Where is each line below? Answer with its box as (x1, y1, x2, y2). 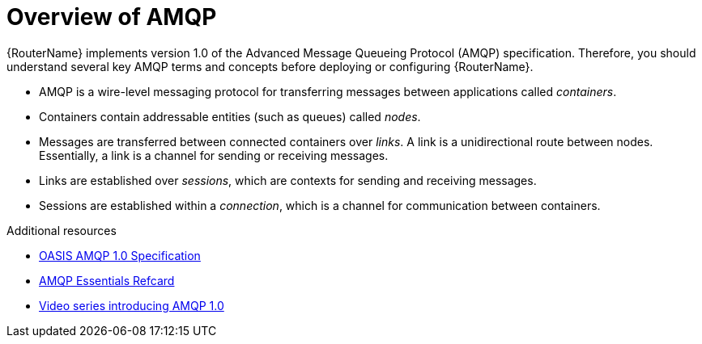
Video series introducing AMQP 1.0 (39, 298, 224, 313)
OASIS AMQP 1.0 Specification (39, 248, 201, 262)
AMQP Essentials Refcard (39, 273, 175, 287)
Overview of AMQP (6, 3, 217, 31)
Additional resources (6, 223, 117, 237)
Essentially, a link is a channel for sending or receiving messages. (39, 148, 389, 162)
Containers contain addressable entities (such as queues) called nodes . (39, 109, 421, 124)
